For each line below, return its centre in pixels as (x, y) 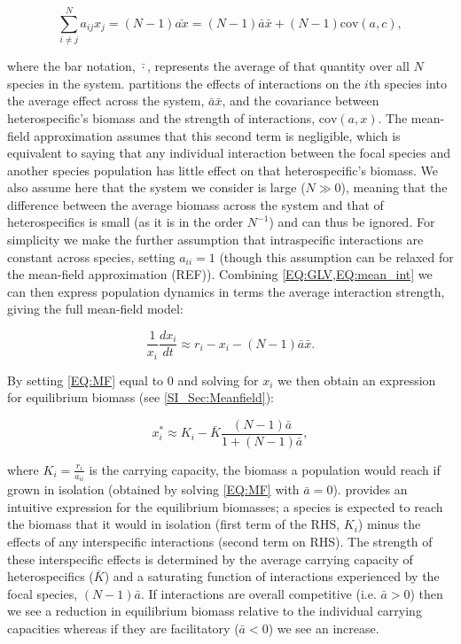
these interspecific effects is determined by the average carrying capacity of (210, 559)
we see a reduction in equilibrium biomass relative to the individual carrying (215, 611)
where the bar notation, (71, 66)
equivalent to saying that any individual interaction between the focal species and (229, 153)
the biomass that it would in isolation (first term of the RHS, (174, 524)
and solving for (218, 380)
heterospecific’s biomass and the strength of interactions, (161, 117)
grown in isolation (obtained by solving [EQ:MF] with (153, 489)
